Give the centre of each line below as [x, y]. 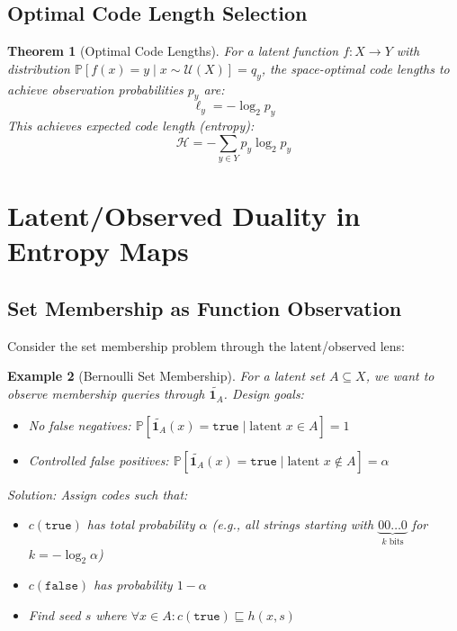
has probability [133, 585]
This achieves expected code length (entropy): [131, 126]
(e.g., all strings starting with [293, 524]
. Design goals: [264, 394]
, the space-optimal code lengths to [355, 68]
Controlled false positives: [99, 460]
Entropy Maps [98, 251]
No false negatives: [80, 424]
